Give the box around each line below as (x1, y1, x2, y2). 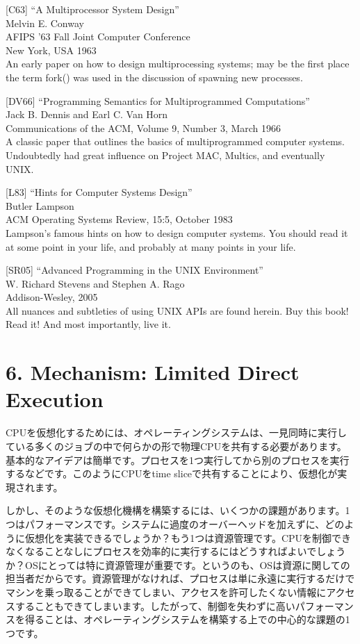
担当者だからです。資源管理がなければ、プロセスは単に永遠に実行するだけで (6, 571, 355, 586)
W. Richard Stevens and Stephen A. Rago (6, 276, 185, 290)
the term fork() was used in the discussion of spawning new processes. (6, 69, 303, 84)
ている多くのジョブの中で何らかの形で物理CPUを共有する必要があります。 (6, 438, 347, 453)
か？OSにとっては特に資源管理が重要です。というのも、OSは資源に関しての (6, 557, 350, 572)
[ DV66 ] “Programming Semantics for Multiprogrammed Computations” (6, 93, 310, 108)
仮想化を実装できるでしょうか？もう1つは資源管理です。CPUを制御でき (24, 530, 352, 545)
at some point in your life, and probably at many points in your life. (6, 239, 296, 254)
